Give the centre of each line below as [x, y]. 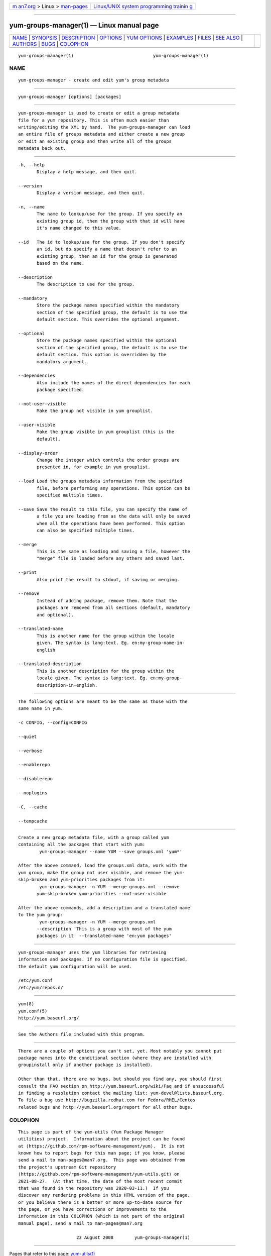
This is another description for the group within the [106, 671]
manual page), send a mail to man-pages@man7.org [81, 1223]
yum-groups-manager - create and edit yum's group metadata [94, 80]
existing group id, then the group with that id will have [111, 221]
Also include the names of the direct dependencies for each [113, 383]
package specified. [61, 390]
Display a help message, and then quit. [87, 172]
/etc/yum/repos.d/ [41, 987]
